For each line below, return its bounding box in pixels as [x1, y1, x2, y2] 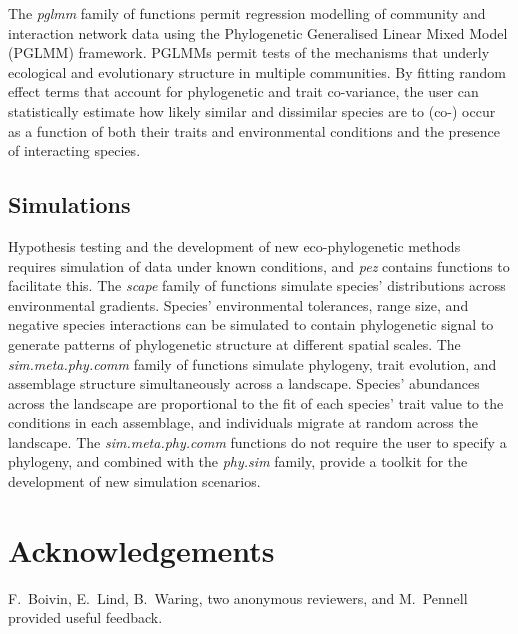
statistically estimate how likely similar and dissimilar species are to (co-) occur [8, 100, 496, 121]
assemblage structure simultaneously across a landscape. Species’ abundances [8, 373, 480, 394]
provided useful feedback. [8, 607, 163, 628]
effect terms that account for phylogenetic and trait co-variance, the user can [8, 81, 479, 102]
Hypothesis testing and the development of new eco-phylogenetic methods [8, 235, 461, 256]
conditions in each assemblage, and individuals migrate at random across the [8, 412, 478, 433]
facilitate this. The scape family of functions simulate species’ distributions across [8, 275, 506, 296]
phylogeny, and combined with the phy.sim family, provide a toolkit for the [8, 451, 468, 472]
